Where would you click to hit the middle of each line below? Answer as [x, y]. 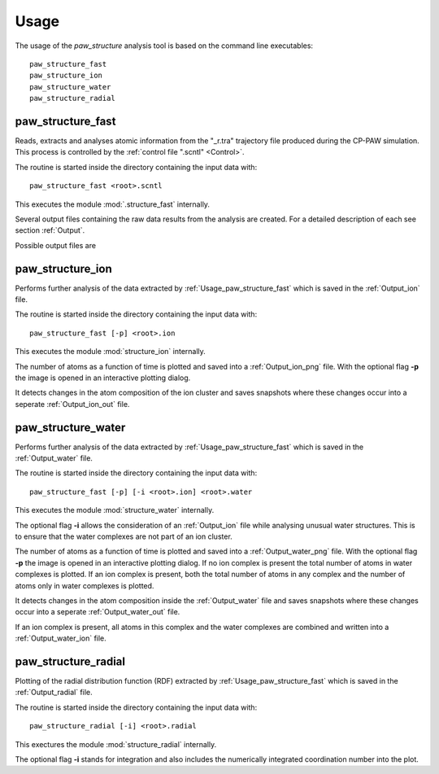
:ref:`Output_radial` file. [54, 693]
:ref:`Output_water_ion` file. [61, 638]
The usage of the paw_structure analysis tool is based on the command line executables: [164, 46]
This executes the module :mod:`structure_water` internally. [115, 510]
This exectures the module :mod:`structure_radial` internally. [116, 744]
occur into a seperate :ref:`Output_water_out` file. [98, 612]
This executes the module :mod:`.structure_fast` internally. [113, 204]
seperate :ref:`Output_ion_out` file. [72, 404]
